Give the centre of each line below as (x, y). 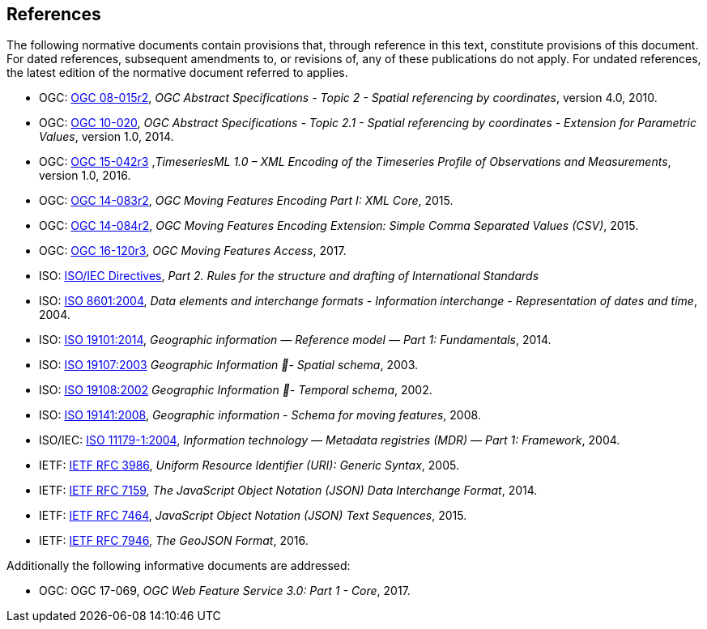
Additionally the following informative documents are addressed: (179, 566)
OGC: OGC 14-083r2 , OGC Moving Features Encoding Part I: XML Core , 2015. (246, 201)
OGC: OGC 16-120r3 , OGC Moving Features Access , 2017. (193, 251)
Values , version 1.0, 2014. (106, 137)
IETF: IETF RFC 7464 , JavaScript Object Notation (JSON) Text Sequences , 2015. (253, 516)
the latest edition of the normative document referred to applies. (177, 73)
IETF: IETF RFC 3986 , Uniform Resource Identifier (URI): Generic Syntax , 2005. (249, 465)
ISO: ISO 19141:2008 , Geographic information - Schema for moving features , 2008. (260, 415)
